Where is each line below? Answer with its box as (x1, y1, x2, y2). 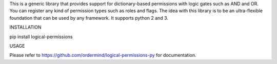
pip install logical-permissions (9, 34, 73, 40)
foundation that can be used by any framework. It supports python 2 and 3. (9, 15, 169, 21)
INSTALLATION (9, 24, 42, 30)
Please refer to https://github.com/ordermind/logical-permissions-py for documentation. (9, 52, 196, 58)
